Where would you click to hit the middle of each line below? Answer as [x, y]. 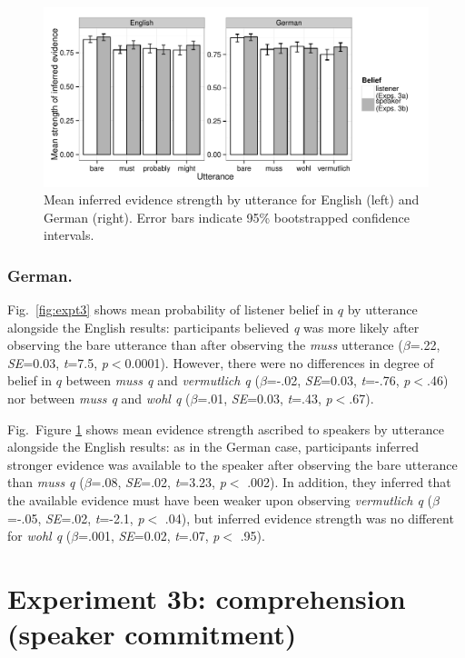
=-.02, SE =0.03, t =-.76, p [338, 380]
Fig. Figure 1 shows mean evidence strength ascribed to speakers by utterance [226, 429]
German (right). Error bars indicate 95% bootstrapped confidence [227, 217]
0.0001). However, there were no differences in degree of [279, 362]
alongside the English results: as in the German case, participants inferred [213, 447]
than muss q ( [46, 482]
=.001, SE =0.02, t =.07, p [149, 536]
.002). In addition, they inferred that [349, 482]
